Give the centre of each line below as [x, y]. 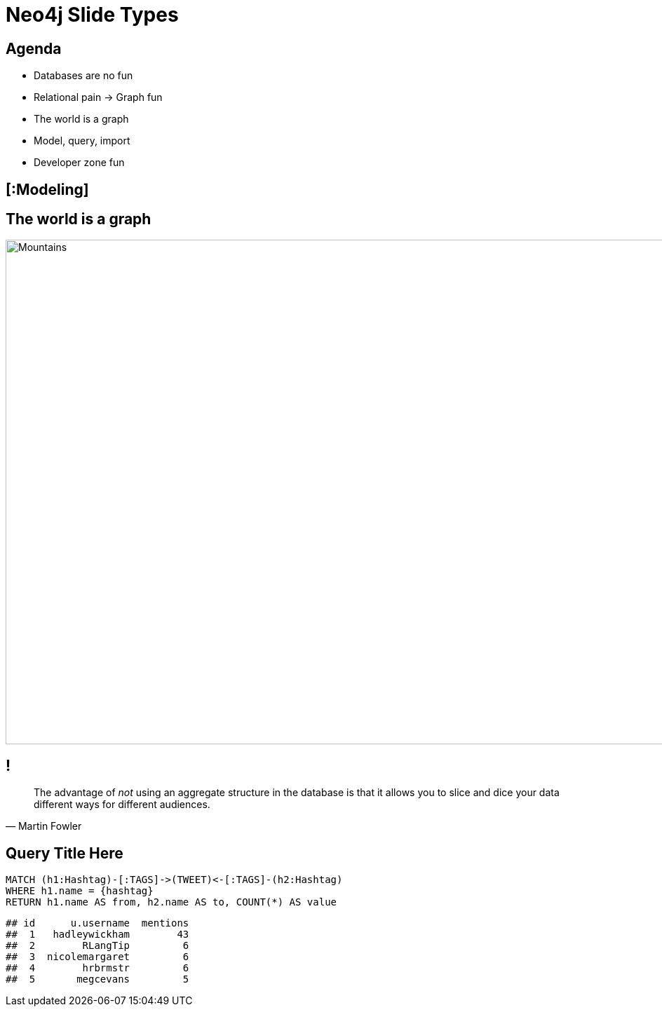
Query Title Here [65, 853]
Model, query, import [82, 141]
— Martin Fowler [44, 826]
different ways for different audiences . [122, 805]
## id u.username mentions [97, 923]
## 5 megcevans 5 [97, 979]
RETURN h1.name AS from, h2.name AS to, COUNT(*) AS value [171, 902]
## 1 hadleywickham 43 [97, 935]
